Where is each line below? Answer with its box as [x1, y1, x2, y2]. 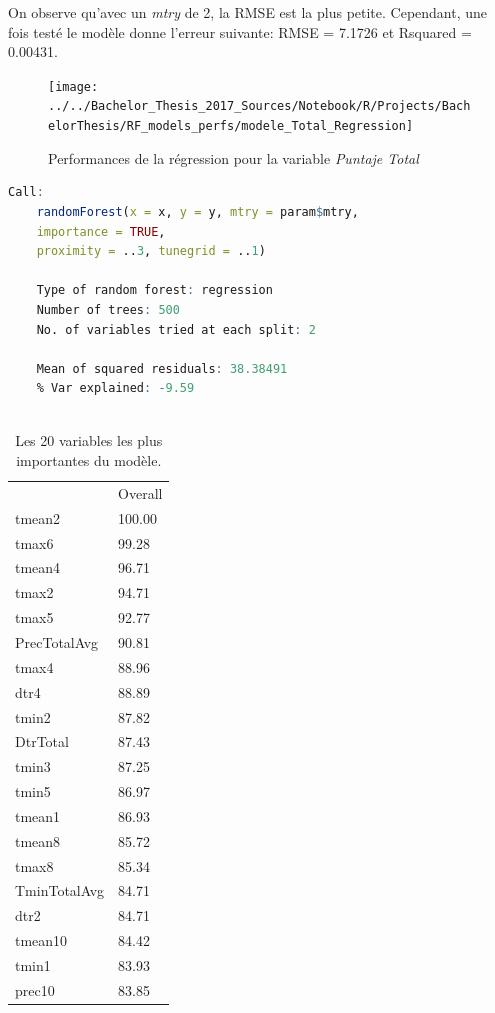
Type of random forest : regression [36, 283, 273, 298]
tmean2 [15, 507, 61, 528]
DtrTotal [15, 731, 69, 752]
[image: [48, 79, 99, 94]
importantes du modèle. [16, 450, 162, 471]
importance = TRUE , [36, 224, 166, 239]
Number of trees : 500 [36, 302, 180, 317]
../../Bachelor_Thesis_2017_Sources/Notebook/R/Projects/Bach [48, 99, 471, 114]
